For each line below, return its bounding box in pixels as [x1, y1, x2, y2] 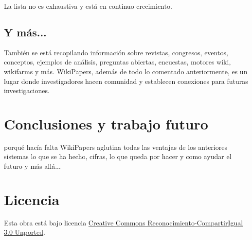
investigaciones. [4, 85, 50, 96]
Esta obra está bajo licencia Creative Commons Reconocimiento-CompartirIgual [4, 217, 243, 227]
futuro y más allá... [4, 161, 61, 171]
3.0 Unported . [4, 227, 45, 237]
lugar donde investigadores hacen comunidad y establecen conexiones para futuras [4, 76, 248, 86]
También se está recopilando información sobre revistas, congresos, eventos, [4, 47, 228, 57]
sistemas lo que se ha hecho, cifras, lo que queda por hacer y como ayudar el [4, 151, 232, 161]
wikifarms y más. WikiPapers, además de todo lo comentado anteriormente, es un [4, 66, 248, 76]
